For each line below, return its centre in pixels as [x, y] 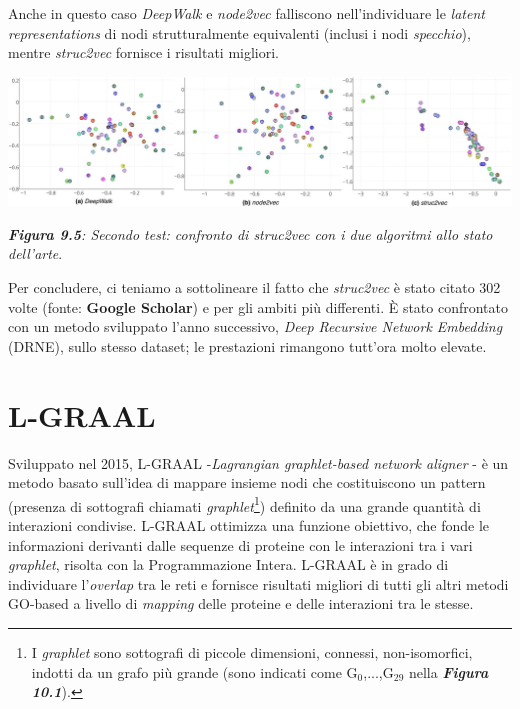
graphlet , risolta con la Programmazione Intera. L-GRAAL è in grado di [228, 564]
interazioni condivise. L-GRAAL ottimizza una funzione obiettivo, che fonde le [249, 524]
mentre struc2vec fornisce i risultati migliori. [143, 52]
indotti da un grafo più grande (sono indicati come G [194, 671]
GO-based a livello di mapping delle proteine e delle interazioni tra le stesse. [241, 603]
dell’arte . [35, 253]
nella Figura [448, 671]
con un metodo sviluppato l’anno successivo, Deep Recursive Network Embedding [255, 326]
